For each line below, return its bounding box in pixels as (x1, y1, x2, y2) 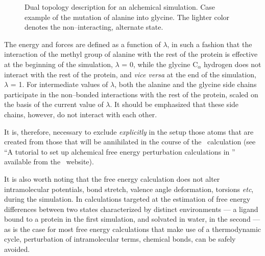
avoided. (4, 244, 30, 254)
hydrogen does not (203, 58, 261, 69)
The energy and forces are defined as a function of (4, 38, 161, 49)
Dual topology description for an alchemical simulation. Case (25, 2, 215, 12)
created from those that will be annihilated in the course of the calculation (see (4, 136, 256, 147)
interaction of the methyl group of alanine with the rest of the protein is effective (4, 49, 258, 59)
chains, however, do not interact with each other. (4, 109, 157, 119)
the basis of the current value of (4, 99, 104, 110)
